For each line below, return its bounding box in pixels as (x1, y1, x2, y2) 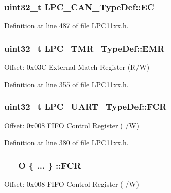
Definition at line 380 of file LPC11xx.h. (4, 137, 129, 148)
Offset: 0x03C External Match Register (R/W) (4, 62, 150, 72)
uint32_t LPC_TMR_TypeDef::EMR (4, 42, 165, 54)
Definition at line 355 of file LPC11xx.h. (4, 79, 129, 89)
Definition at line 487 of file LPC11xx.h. (4, 20, 129, 31)
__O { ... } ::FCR (4, 159, 81, 171)
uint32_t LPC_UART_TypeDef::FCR (4, 100, 167, 113)
